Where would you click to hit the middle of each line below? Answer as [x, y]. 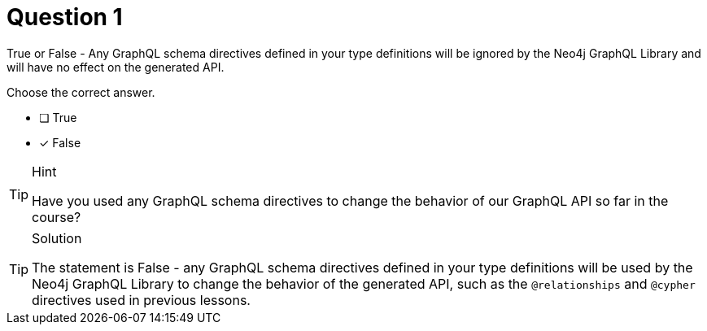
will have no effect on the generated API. [116, 67]
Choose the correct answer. [81, 92]
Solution [57, 238]
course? [57, 217]
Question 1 [65, 17]
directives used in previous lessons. [141, 300]
